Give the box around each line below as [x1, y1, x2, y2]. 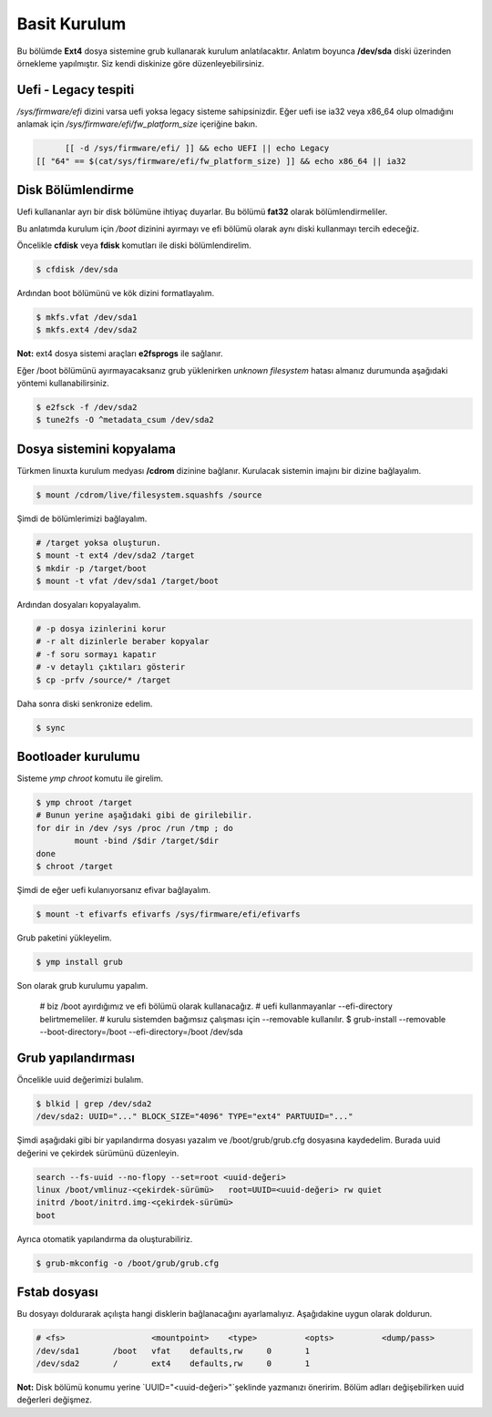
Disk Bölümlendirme [16, 182, 135, 198]
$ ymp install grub [36, 957, 123, 967]
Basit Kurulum [16, 14, 127, 34]
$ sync [36, 723, 66, 733]
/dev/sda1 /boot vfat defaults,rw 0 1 [36, 1345, 311, 1356]
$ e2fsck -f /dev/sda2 [36, 402, 138, 412]
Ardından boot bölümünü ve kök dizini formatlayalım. [16, 287, 215, 298]
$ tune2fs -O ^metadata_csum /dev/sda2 [36, 415, 214, 426]
